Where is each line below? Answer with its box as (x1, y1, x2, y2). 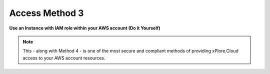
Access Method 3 (9, 7, 84, 18)
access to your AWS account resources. (22, 55, 105, 61)
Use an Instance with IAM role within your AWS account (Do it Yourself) (9, 25, 160, 31)
